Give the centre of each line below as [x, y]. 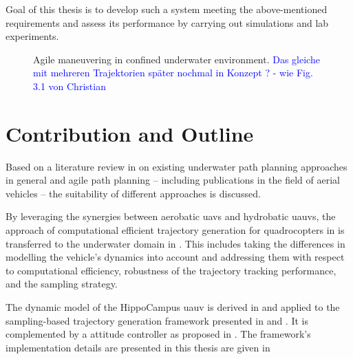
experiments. [32, 36]
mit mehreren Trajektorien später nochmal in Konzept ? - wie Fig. [173, 73]
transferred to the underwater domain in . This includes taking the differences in [175, 243]
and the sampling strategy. [62, 284]
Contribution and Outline [130, 133]
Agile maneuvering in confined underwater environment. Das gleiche [176, 59]
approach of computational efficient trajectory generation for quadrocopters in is [175, 230]
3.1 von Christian [69, 86]
